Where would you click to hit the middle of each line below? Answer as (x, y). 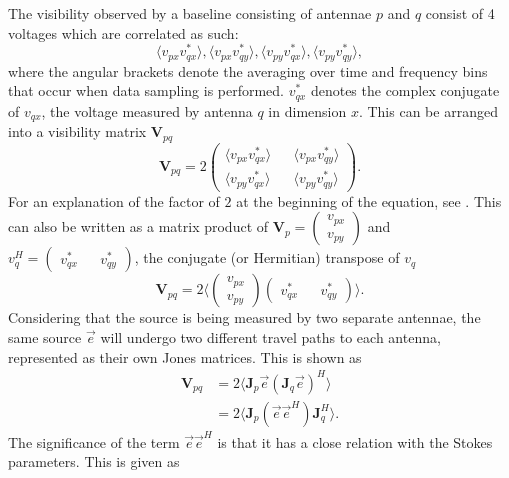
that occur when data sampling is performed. (146, 90)
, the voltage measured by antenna (147, 110)
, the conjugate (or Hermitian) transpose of (267, 257)
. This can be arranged (428, 110)
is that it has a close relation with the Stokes (355, 441)
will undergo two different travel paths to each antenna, (270, 337)
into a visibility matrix (77, 131)
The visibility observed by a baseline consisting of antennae (190, 13)
